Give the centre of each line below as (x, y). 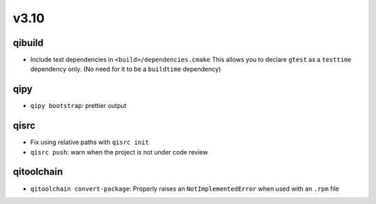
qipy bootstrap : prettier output (78, 106)
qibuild (28, 43)
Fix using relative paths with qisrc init (89, 142)
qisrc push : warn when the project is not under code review (119, 152)
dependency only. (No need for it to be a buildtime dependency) (126, 69)
